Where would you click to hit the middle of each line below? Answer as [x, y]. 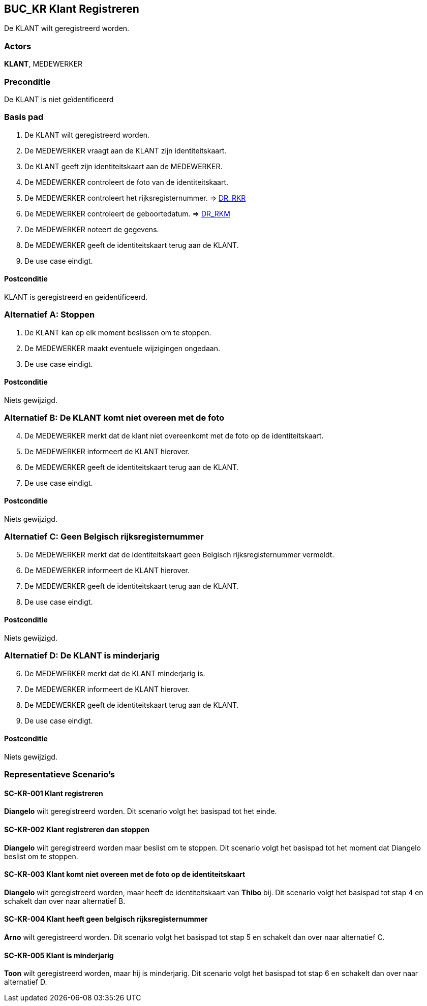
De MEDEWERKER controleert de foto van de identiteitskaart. [127, 182]
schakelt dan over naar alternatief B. [65, 901]
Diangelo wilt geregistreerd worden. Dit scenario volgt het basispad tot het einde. [141, 811]
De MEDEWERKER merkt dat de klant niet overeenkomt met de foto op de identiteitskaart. [174, 435]
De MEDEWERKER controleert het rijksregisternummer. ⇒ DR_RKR [135, 198]
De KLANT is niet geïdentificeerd [59, 99]
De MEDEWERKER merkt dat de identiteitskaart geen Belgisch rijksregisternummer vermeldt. [179, 554]
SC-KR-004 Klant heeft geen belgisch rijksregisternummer [106, 919]
